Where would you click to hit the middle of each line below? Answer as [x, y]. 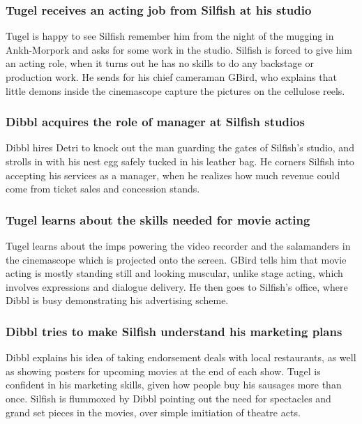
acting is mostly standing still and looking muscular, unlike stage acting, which [174, 273]
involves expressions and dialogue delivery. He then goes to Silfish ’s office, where [177, 286]
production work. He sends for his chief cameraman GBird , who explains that [171, 77]
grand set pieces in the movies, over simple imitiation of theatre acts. [153, 412]
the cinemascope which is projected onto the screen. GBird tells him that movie [176, 259]
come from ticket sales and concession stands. [103, 189]
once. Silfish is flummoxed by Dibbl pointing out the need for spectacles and [168, 398]
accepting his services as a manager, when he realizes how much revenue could [173, 175]
